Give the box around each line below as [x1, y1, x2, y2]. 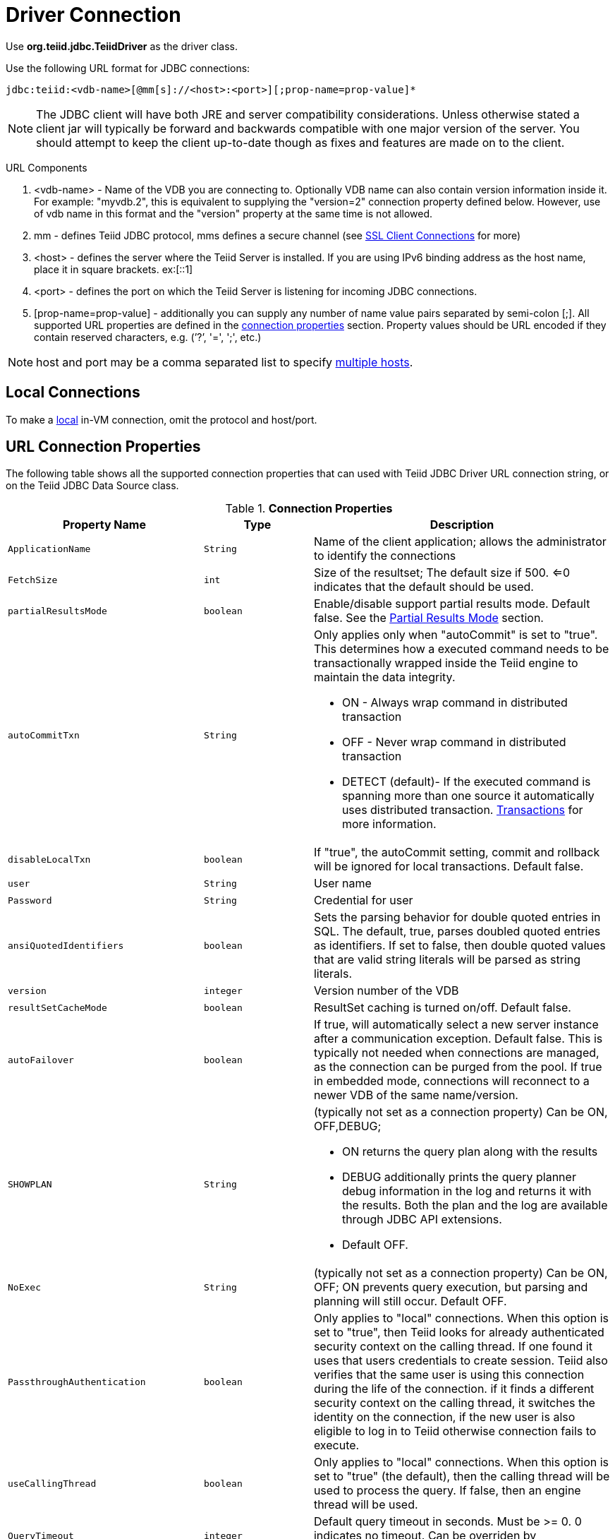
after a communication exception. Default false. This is [313, 1031, 603, 1046]
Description [430, 517, 494, 532]
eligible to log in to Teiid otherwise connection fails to [313, 1424, 597, 1439]
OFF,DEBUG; [313, 1119, 382, 1134]
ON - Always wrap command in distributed [341, 695, 568, 710]
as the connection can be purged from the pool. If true [313, 1060, 602, 1074]
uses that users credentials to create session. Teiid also [313, 1353, 608, 1368]
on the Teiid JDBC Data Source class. [6, 479, 179, 492]
